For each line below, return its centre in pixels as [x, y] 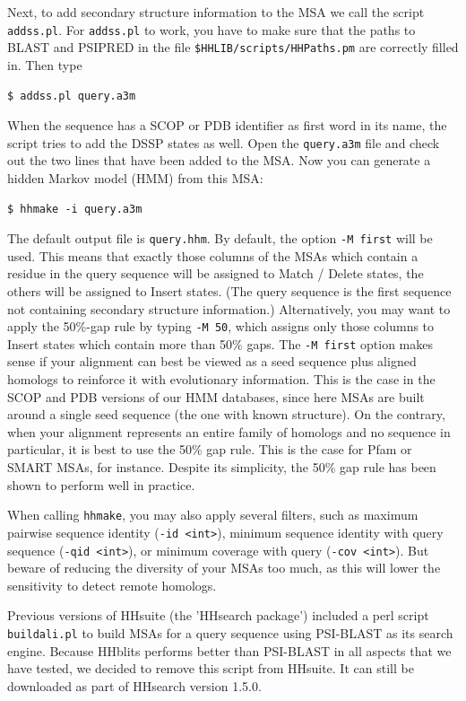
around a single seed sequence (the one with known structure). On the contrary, [226, 414]
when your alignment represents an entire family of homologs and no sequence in [229, 431]
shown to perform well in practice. [101, 484]
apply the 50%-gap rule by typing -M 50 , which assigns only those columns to [221, 326]
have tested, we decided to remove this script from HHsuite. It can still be [211, 668]
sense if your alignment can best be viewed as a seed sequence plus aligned [212, 361]
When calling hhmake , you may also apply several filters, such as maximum [213, 515]
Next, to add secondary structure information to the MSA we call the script [216, 12]
